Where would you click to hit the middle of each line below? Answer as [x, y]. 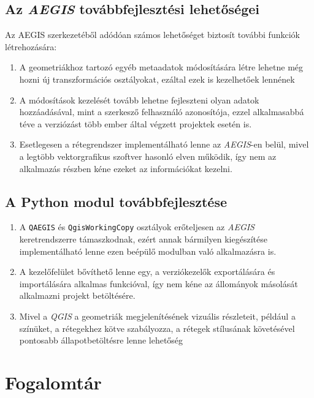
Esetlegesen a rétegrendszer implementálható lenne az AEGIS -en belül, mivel [164, 144]
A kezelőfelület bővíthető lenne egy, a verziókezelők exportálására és [147, 272]
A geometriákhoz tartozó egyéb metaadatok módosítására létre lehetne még [161, 67]
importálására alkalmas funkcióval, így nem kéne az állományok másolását [159, 283]
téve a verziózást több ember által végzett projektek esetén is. [136, 123]
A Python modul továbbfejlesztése [116, 201]
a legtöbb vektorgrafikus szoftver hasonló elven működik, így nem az [148, 156]
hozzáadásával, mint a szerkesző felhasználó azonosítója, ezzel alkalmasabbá [162, 112]
